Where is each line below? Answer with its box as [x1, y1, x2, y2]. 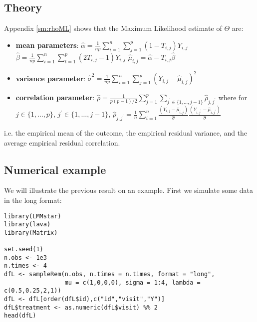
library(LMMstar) [4, 212, 61, 220]
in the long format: [4, 194, 62, 205]
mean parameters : [15, 39, 79, 50]
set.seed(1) [4, 246, 43, 253]
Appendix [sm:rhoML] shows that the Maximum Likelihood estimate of [4, 23, 222, 33]
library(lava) [4, 221, 51, 228]
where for [218, 92, 247, 103]
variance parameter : [15, 73, 86, 83]
